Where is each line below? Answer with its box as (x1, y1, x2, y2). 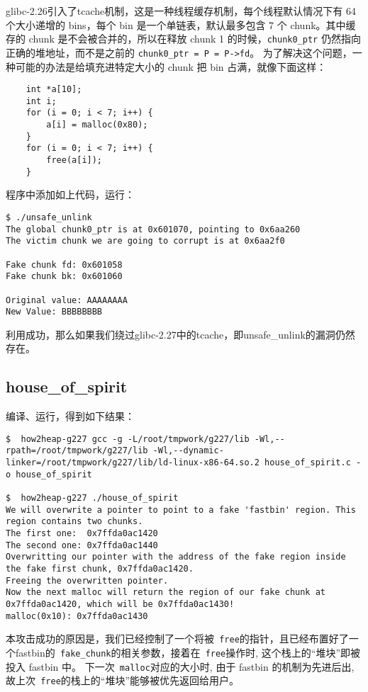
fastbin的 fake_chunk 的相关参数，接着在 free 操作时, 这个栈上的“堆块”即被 (15, 645, 361, 659)
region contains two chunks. (6, 516, 143, 527)
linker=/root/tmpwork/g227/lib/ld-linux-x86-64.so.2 (6, 458, 260, 468)
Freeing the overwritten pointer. (6, 575, 169, 586)
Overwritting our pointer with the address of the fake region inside (6, 552, 346, 562)
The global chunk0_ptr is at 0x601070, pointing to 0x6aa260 (6, 224, 301, 234)
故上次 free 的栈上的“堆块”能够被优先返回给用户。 (6, 673, 240, 688)
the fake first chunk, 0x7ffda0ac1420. (6, 564, 194, 574)
